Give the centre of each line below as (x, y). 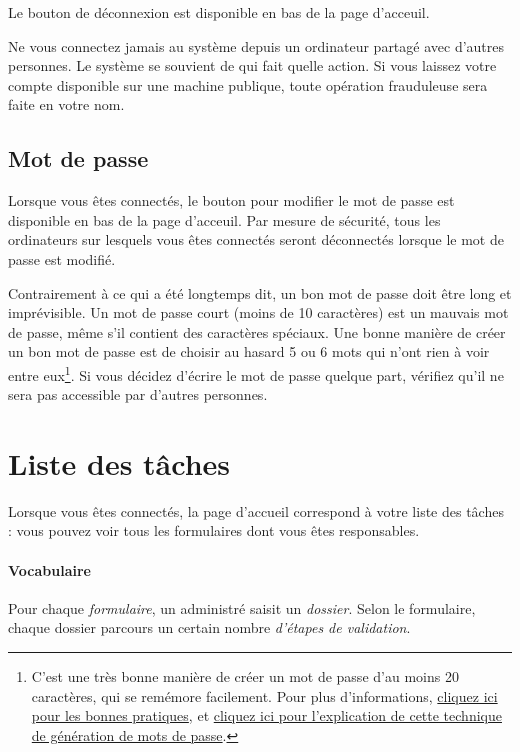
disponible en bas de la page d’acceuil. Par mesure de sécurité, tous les (224, 219)
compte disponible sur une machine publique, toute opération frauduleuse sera (248, 84)
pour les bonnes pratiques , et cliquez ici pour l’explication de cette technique (266, 715)
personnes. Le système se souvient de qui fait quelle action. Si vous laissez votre (252, 65)
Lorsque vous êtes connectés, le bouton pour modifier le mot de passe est (231, 200)
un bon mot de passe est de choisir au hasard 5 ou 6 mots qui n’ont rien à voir (249, 351)
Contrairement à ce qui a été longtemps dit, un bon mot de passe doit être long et (260, 292)
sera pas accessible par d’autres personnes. (138, 394)
